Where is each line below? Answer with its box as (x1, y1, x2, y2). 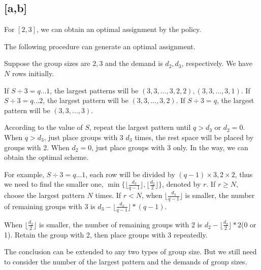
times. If (95, 190, 121, 200)
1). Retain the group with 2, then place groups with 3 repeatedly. (4, 229, 208, 240)
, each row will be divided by (85, 168, 175, 179)
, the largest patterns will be (50, 85, 139, 95)
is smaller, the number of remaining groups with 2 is (39, 219, 203, 229)
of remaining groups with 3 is (4, 200, 95, 211)
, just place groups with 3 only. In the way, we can (91, 142, 248, 152)
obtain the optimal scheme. (4, 152, 89, 162)
